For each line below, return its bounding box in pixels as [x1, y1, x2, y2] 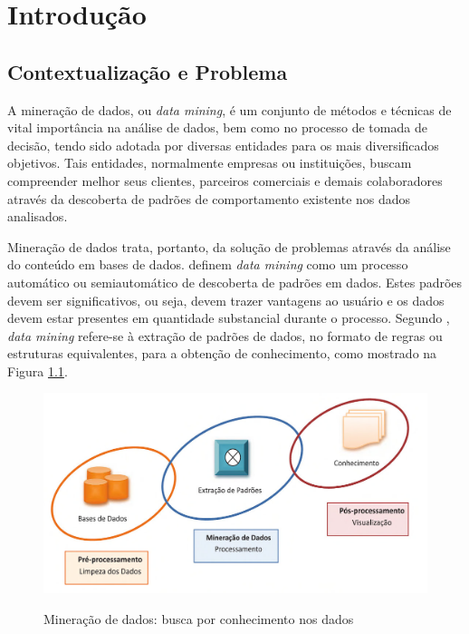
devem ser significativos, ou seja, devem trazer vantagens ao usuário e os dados [7, 290, 445, 309]
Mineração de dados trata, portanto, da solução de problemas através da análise [7, 237, 451, 256]
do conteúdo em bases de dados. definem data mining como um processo [7, 255, 408, 274]
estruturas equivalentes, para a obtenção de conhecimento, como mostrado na [7, 344, 437, 363]
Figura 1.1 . [7, 361, 68, 380]
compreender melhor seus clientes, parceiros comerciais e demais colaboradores [7, 171, 443, 190]
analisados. [7, 207, 68, 226]
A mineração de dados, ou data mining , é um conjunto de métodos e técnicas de [7, 100, 452, 119]
